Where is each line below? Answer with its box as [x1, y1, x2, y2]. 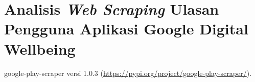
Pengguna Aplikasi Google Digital [4, 18, 248, 39]
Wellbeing [4, 38, 76, 59]
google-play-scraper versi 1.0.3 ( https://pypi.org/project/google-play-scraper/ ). [4, 67, 252, 78]
